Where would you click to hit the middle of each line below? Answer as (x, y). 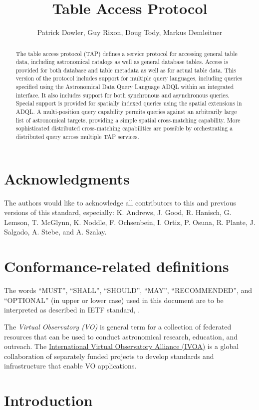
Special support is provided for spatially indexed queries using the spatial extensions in (129, 103)
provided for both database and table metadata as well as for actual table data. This (126, 70)
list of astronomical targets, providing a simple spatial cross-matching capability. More (128, 120)
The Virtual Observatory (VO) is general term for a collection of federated (118, 326)
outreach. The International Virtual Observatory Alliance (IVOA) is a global (122, 346)
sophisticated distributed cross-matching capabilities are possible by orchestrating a (124, 128)
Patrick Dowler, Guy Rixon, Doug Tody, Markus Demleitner (130, 32)
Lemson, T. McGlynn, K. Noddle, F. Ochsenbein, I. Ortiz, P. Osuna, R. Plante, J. (130, 222)
